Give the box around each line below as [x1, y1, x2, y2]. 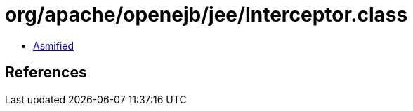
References [5, 64, 87, 82]
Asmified [33, 39, 74, 52]
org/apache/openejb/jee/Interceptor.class [5, 3, 408, 27]
